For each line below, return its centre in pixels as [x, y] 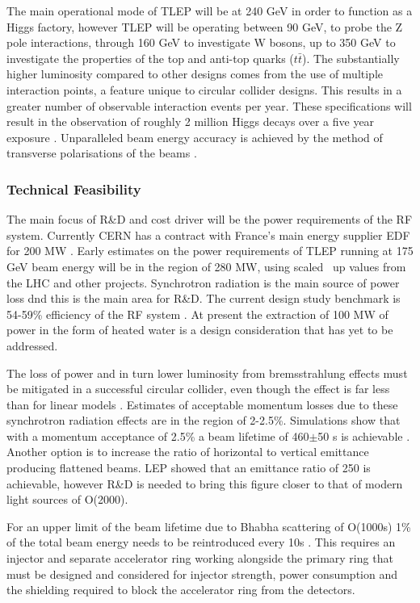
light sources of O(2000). [67, 499]
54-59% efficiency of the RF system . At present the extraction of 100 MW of [197, 314]
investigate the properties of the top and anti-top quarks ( [150, 58]
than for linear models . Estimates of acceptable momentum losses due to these [202, 404]
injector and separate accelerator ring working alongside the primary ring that [200, 558]
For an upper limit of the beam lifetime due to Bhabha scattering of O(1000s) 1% [209, 526]
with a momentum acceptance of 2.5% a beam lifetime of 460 [158, 435]
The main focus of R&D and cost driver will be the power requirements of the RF [210, 219]
